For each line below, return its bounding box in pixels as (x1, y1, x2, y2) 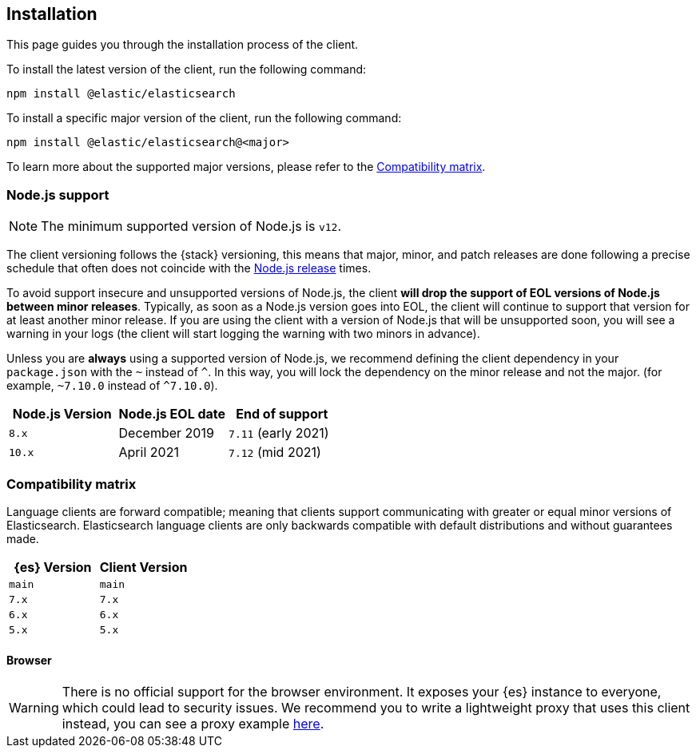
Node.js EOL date (118, 406, 226, 423)
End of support (236, 406, 328, 423)
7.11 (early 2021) (229, 425, 329, 442)
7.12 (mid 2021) (229, 444, 321, 461)
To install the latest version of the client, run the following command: (6, 62, 367, 77)
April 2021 (118, 444, 179, 461)
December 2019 (118, 425, 214, 442)
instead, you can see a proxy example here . (62, 716, 324, 732)
